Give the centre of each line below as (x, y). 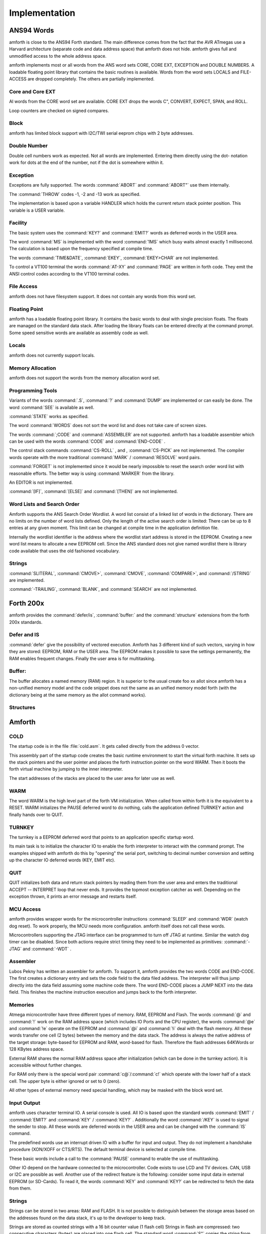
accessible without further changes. (46, 1065)
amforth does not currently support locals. (52, 355)
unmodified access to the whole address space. (58, 56)
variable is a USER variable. (37, 210)
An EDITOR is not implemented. (41, 482)
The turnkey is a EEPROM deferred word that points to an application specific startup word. (102, 837)
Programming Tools (33, 390)
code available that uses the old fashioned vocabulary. (65, 551)
